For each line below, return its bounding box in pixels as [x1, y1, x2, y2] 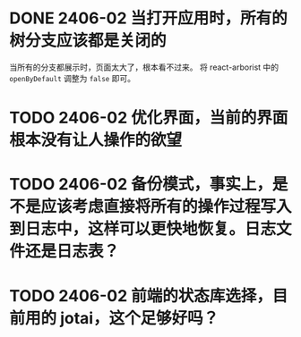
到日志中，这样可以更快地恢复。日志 [9, 219, 277, 240]
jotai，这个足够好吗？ [59, 308, 219, 328]
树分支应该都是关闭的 [9, 30, 168, 51]
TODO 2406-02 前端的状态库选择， [9, 285, 273, 306]
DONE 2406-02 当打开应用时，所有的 [9, 8, 288, 29]
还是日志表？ [25, 241, 120, 262]
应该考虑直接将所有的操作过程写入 [40, 197, 293, 217]
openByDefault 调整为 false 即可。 [9, 72, 136, 83]
